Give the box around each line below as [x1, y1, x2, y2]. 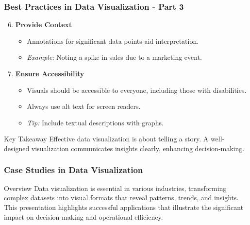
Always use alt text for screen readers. [27, 101, 141, 111]
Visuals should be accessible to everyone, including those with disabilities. [27, 85, 247, 95]
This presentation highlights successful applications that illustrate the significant [4, 202, 244, 212]
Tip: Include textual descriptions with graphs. [27, 117, 164, 127]
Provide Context [15, 19, 72, 30]
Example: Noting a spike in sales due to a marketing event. [27, 52, 202, 62]
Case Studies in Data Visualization [4, 164, 143, 176]
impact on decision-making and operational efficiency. [4, 211, 163, 222]
